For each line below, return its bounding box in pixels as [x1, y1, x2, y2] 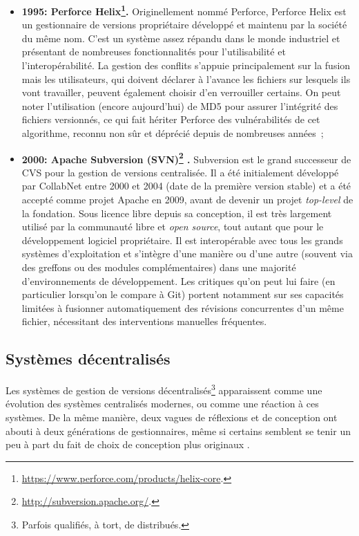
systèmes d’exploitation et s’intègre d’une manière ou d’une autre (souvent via [21, 246, 353, 261]
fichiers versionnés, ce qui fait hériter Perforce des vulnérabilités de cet [21, 112, 320, 127]
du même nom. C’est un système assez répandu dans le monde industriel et [21, 30, 340, 45]
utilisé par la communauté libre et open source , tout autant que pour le [21, 219, 324, 234]
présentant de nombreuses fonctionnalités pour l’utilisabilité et [21, 44, 286, 59]
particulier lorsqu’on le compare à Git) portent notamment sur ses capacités [21, 287, 344, 302]
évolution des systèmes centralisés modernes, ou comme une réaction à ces [6, 396, 319, 411]
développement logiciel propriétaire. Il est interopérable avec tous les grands [21, 232, 343, 247]
